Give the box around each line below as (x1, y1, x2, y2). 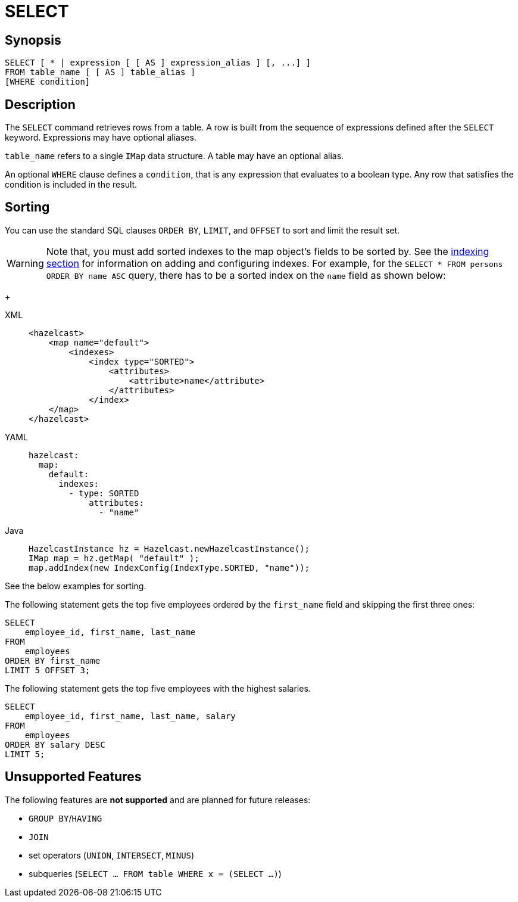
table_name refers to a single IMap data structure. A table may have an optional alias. (5, 151, 344, 161)
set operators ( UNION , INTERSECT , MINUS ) (29, 850, 195, 860)
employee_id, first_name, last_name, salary (24, 711, 236, 721)
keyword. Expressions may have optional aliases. (5, 132, 196, 143)
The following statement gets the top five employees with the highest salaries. (5, 683, 311, 693)
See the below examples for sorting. (5, 580, 146, 591)
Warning (7, 257, 44, 269)
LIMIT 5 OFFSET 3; (5, 665, 91, 675)
